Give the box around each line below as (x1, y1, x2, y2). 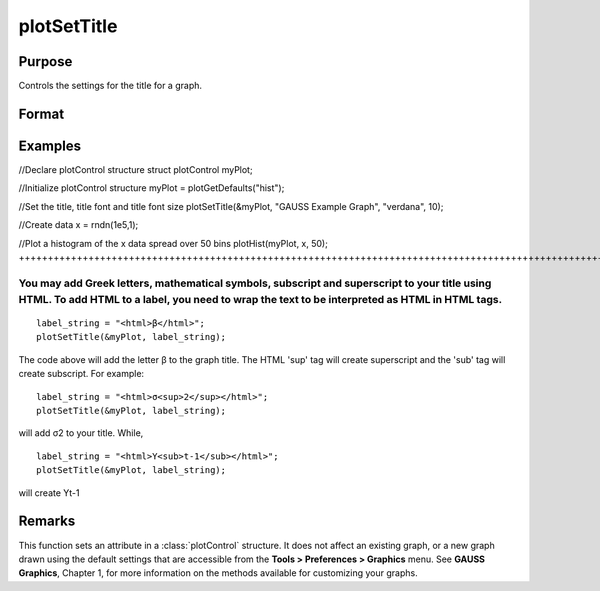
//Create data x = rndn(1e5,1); (18, 219, 139, 231)
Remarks (18, 513, 76, 530)
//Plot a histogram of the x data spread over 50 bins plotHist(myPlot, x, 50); (18, 237, 329, 249)
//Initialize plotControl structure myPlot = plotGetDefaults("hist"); (18, 182, 285, 194)
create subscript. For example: (18, 368, 145, 380)
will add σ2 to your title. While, (18, 427, 144, 439)
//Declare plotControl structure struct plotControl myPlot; (18, 163, 254, 175)
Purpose (18, 53, 73, 70)
